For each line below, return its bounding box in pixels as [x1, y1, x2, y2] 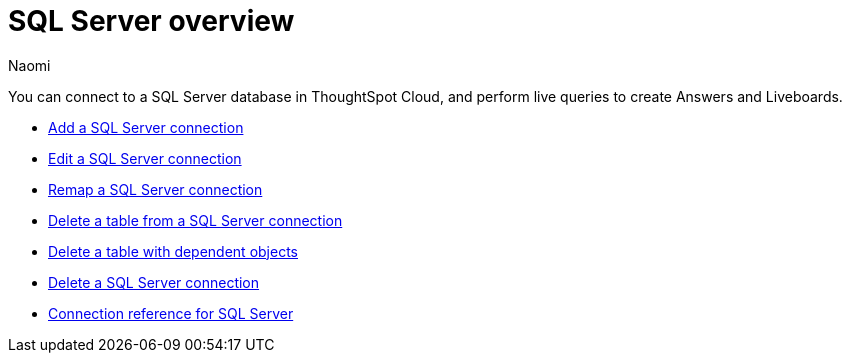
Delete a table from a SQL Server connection [48, 211, 343, 229]
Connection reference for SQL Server [48, 304, 294, 322]
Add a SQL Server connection [48, 118, 244, 136]
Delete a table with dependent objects [48, 242, 298, 260]
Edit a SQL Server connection [48, 149, 242, 167]
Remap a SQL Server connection [48, 180, 263, 198]
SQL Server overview [8, 4, 295, 38]
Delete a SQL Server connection [48, 273, 260, 291]
